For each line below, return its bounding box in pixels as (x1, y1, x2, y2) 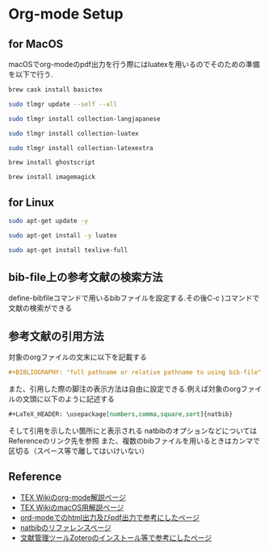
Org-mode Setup (8, 5, 124, 23)
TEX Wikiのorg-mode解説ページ (19, 492, 127, 502)
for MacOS (8, 37, 64, 51)
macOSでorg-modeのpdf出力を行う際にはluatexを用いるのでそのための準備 (8, 60, 260, 69)
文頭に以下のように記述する (22, 394, 115, 404)
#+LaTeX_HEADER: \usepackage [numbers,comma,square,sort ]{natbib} (8, 410, 233, 418)
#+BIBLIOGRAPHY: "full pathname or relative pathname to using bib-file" (8, 368, 263, 376)
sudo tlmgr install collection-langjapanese (8, 115, 161, 123)
